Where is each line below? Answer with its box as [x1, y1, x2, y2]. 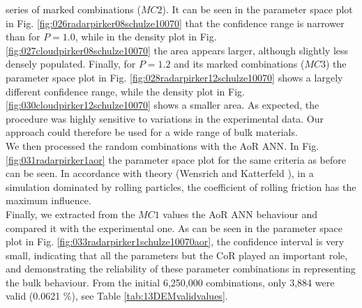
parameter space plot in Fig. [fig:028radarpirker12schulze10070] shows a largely [6, 70, 343, 84]
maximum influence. [6, 193, 91, 208]
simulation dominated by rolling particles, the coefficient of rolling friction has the [6, 179, 356, 194]
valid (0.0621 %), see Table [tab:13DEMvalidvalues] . [6, 288, 228, 303]
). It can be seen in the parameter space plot [162, 2, 353, 16]
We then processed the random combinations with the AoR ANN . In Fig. [6, 138, 319, 153]
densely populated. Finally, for [6, 56, 136, 71]
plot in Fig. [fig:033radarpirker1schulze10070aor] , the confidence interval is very [6, 234, 345, 249]
